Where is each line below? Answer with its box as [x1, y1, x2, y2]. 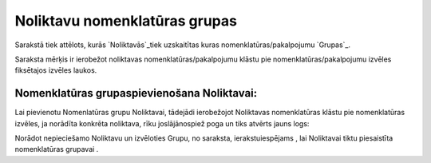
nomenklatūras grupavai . [14, 145, 99, 154]
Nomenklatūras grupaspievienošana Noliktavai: [14, 86, 258, 100]
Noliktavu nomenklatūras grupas [14, 12, 237, 30]
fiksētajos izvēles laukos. [14, 66, 97, 75]
